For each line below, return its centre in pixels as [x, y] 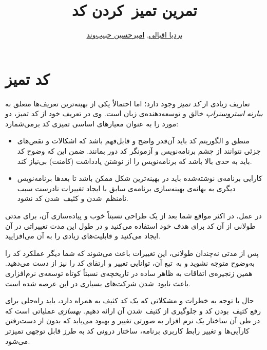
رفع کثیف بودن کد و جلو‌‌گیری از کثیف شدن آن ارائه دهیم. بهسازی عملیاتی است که [133, 310]
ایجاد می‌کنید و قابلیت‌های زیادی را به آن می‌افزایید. [83, 236]
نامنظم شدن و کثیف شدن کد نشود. [73, 198]
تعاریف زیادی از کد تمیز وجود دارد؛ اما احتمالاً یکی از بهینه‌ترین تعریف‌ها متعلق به [128, 103]
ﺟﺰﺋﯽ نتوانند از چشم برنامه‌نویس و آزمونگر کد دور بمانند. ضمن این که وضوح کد [139, 151]
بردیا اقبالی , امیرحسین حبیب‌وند [135, 35]
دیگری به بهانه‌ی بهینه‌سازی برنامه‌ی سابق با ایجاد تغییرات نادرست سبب [126, 188]
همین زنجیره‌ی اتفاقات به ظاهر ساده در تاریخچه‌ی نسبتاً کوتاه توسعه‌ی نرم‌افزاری [129, 273]
